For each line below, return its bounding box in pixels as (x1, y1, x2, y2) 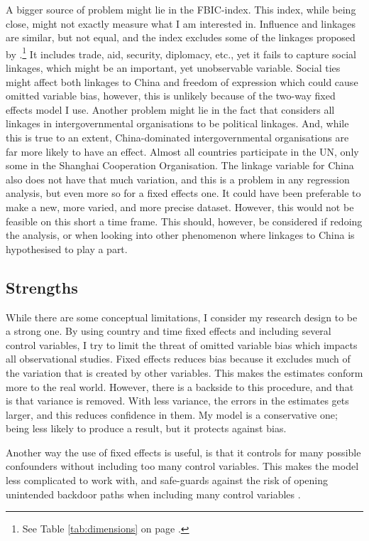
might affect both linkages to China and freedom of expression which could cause (6, 74, 358, 89)
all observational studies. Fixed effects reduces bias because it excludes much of (6, 351, 351, 366)
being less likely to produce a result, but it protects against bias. (6, 421, 287, 436)
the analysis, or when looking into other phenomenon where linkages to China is (6, 227, 355, 242)
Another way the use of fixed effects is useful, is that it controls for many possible (6, 444, 361, 459)
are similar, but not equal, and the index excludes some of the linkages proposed (6, 30, 356, 45)
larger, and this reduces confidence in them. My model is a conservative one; (6, 407, 338, 422)
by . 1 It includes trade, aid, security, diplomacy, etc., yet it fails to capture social (6, 44, 356, 61)
